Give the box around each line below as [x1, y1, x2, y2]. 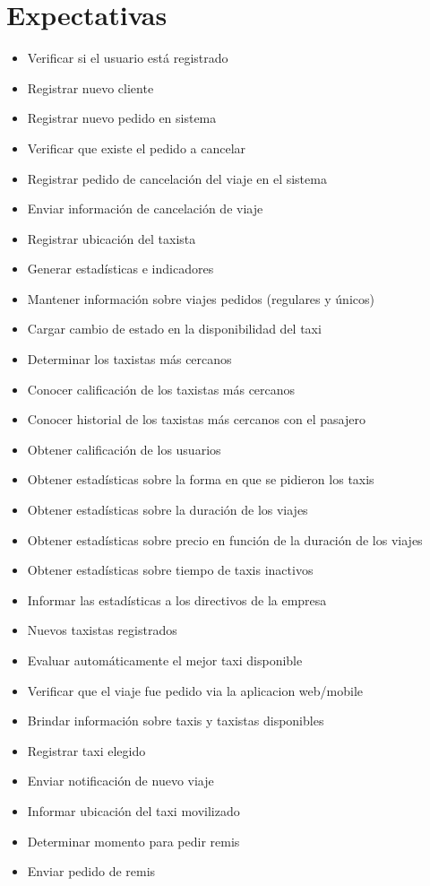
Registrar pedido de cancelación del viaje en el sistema [27, 169, 327, 187]
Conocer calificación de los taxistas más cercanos [27, 379, 296, 398]
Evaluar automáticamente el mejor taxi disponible [27, 651, 303, 669]
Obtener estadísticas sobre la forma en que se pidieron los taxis [27, 470, 374, 489]
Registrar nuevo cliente [27, 78, 154, 97]
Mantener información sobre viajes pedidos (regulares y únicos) [27, 289, 374, 308]
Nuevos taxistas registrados [27, 621, 177, 639]
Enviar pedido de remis [27, 862, 156, 881]
